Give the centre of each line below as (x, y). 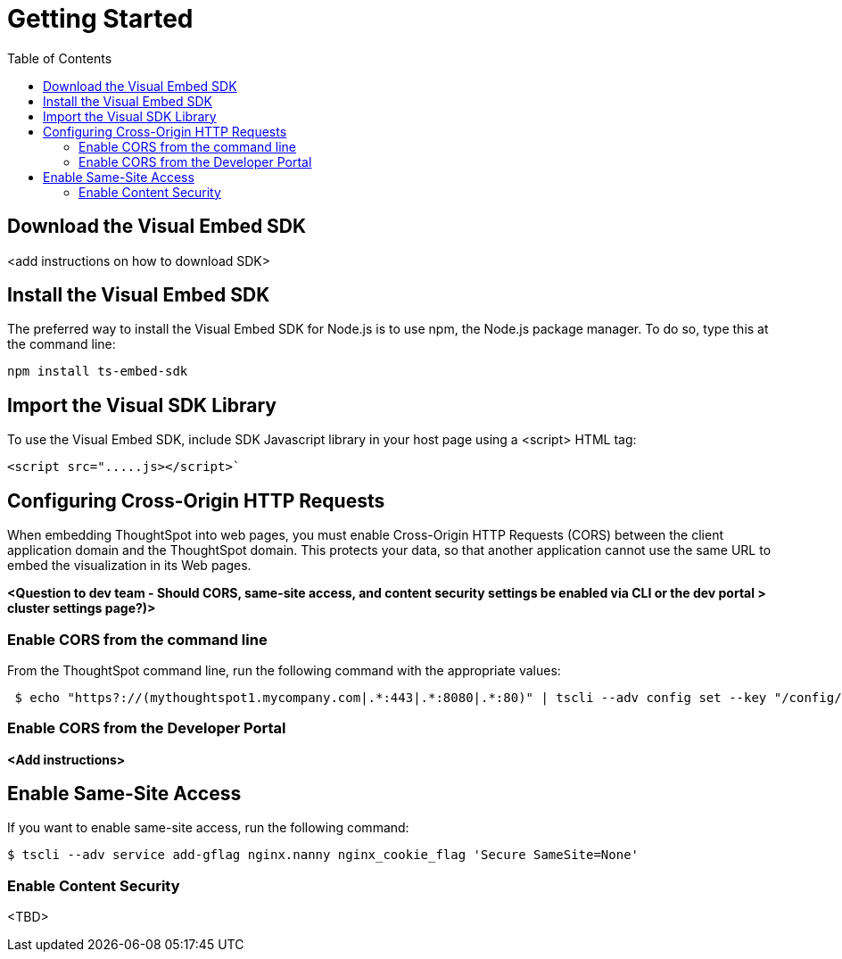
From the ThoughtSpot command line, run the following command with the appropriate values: (284, 670)
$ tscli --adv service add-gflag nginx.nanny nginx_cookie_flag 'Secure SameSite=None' (323, 855)
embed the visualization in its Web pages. (129, 566)
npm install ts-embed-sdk (98, 372)
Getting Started (100, 19)
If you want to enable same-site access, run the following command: (208, 828)
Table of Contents (60, 58)
